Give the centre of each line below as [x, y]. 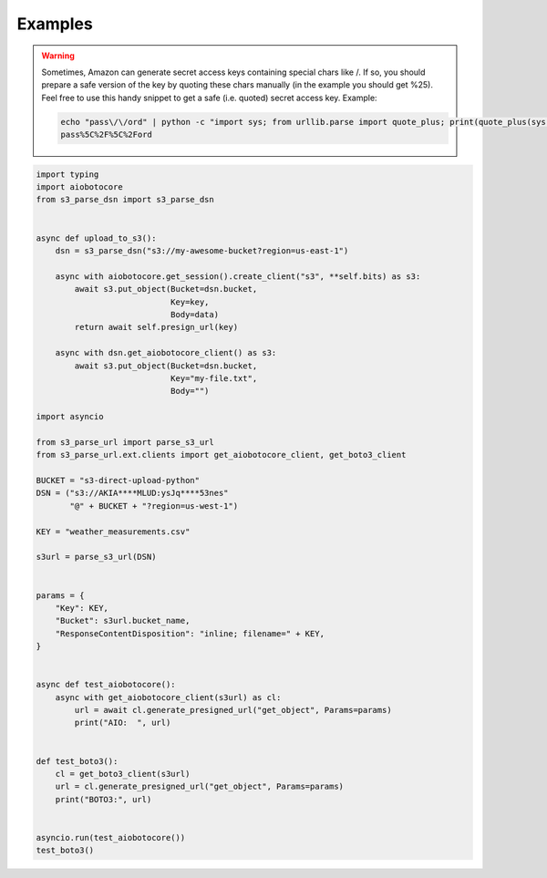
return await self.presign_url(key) [156, 327]
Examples [55, 24]
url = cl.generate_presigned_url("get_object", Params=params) [200, 787]
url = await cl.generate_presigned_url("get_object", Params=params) [233, 710]
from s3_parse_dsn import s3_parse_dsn [125, 200]
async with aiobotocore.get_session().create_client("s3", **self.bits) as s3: [238, 276]
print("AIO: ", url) [123, 723]
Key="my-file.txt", [214, 378]
